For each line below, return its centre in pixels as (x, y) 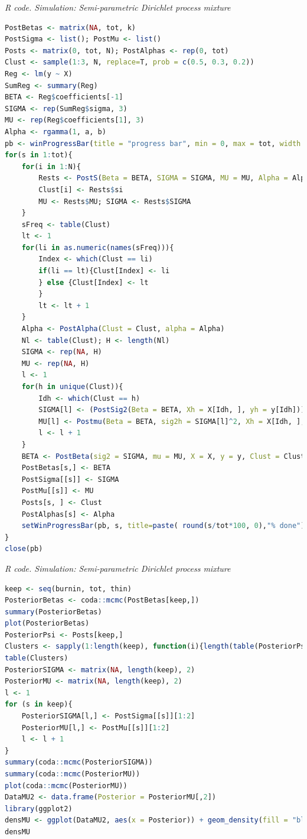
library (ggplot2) (39, 809)
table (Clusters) (37, 658)
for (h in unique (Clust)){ (72, 387)
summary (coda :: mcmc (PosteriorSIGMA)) (79, 762)
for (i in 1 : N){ (51, 166)
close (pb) (24, 549)
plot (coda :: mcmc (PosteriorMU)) (66, 785)
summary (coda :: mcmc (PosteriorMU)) (73, 774)
